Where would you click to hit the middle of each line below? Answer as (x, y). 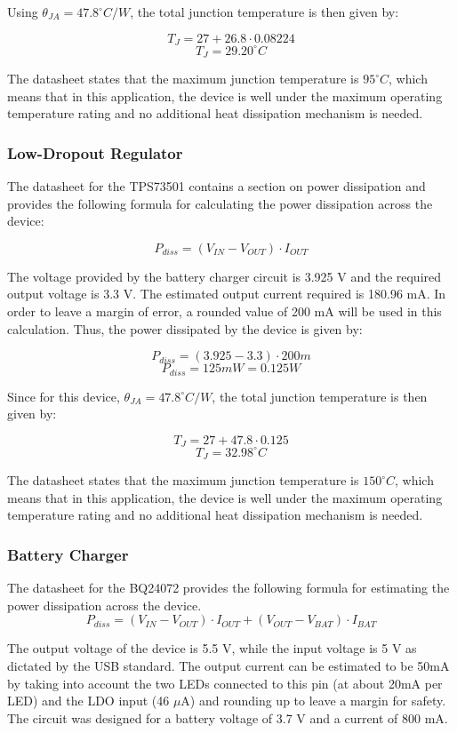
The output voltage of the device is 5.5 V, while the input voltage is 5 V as (212, 648)
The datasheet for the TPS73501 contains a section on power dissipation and (216, 186)
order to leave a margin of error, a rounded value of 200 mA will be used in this (224, 311)
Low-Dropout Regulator (95, 152)
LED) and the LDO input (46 (88, 701)
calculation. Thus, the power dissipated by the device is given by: (185, 328)
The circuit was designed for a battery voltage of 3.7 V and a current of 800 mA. (228, 717)
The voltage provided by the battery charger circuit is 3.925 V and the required (224, 276)
